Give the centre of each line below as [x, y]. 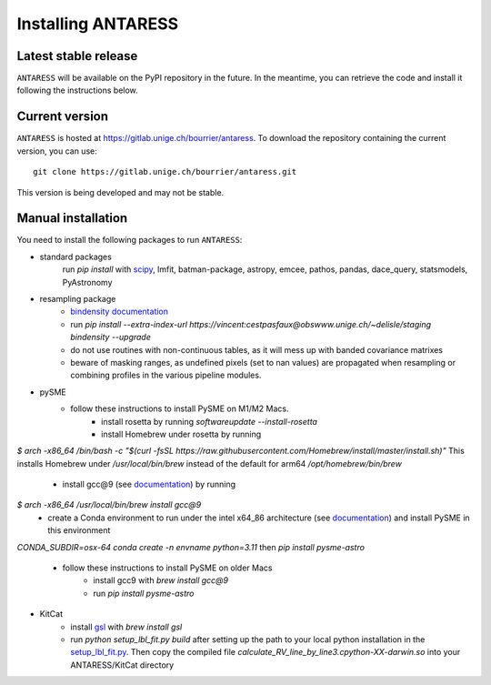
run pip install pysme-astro [144, 593]
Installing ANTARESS [98, 24]
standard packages [76, 257]
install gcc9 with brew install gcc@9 [161, 580]
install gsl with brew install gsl [126, 627]
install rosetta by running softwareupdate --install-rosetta [210, 421]
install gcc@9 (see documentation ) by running [149, 484]
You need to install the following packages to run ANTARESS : [130, 240]
